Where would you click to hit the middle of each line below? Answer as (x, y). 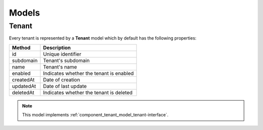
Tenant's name (60, 67)
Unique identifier (62, 54)
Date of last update (65, 86)
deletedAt (23, 92)
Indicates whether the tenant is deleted (88, 92)
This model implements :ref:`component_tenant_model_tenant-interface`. (95, 115)
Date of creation (62, 80)
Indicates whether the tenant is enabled (88, 73)
